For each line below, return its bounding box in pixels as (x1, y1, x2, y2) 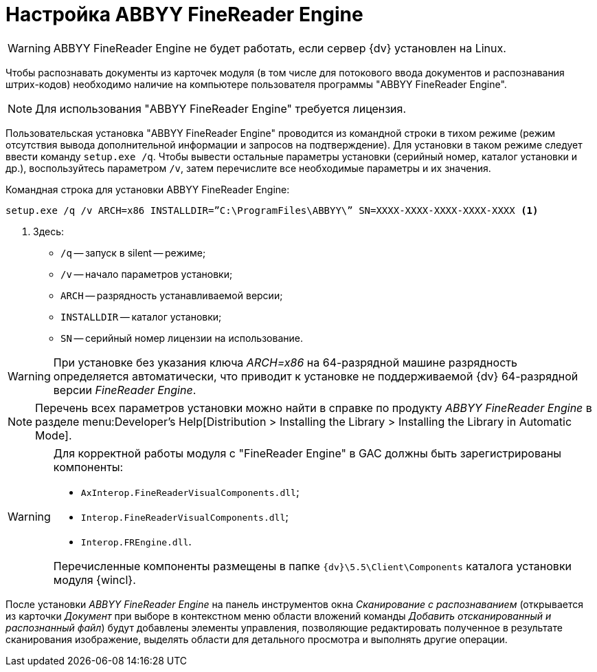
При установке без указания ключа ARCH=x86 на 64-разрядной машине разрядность (53, 355, 517, 369)
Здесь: (33, 225, 65, 237)
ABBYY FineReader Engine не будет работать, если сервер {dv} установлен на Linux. (53, 41, 506, 55)
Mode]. (35, 428, 72, 442)
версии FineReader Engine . (53, 382, 196, 397)
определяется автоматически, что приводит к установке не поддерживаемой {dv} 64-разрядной (53, 369, 578, 383)
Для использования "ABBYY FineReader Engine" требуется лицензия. (35, 101, 407, 116)
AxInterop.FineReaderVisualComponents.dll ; (80, 484, 300, 499)
